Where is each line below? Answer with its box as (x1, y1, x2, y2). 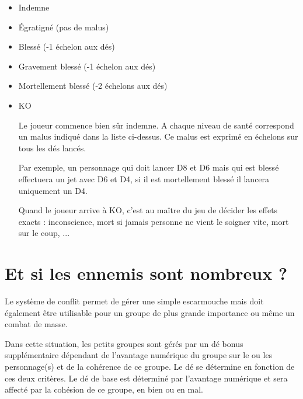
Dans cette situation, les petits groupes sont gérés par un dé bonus (5, 337, 243, 349)
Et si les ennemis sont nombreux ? (5, 261, 288, 285)
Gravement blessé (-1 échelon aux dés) (18, 60, 156, 72)
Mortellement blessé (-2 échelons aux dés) (18, 79, 168, 92)
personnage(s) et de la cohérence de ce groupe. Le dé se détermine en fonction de (5, 360, 295, 372)
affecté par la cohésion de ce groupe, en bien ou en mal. (5, 383, 204, 395)
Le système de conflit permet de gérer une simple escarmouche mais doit (5, 295, 264, 307)
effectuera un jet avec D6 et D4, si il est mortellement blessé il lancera (18, 172, 270, 185)
